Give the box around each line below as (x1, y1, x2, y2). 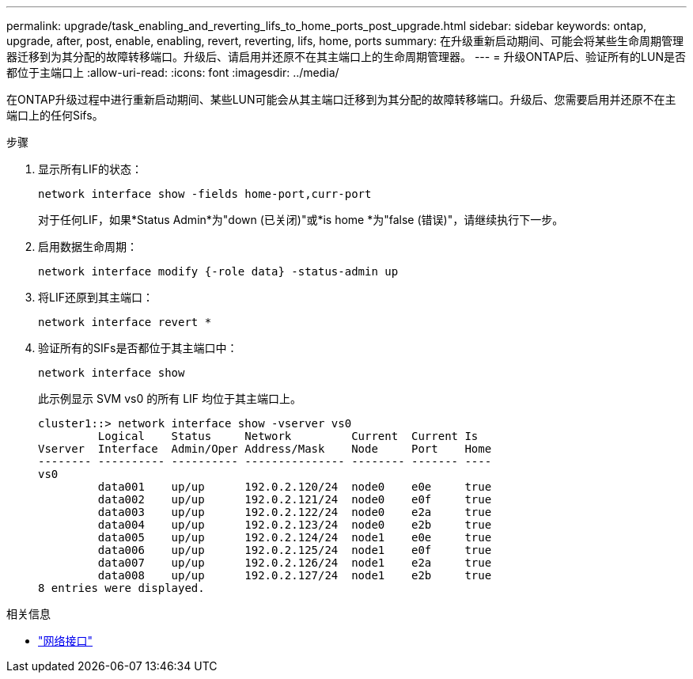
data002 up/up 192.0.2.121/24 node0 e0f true (97, 493, 492, 506)
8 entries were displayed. (38, 582, 205, 594)
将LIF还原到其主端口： (38, 290, 153, 304)
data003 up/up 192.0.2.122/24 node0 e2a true (97, 506, 492, 518)
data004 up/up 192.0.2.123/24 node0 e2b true (97, 518, 492, 531)
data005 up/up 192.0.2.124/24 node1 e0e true (97, 531, 492, 544)
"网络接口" (38, 634, 93, 647)
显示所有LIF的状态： (38, 162, 142, 176)
